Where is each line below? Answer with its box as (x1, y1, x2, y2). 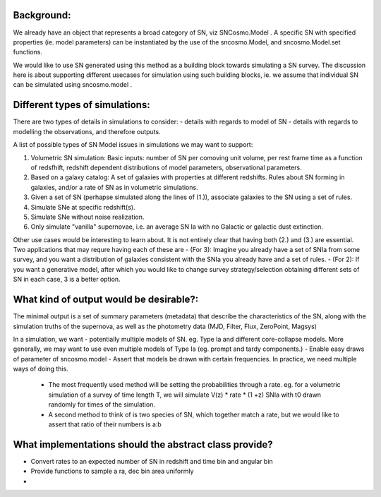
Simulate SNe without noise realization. (30, 212, 145, 221)
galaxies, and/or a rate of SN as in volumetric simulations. (30, 183, 198, 191)
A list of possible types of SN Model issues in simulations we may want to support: (13, 140, 253, 149)
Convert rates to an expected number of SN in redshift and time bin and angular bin (30, 457, 273, 465)
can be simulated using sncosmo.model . (13, 80, 133, 89)
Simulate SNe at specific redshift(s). (30, 203, 135, 211)
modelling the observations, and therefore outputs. (13, 127, 162, 136)
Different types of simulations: (13, 99, 151, 111)
